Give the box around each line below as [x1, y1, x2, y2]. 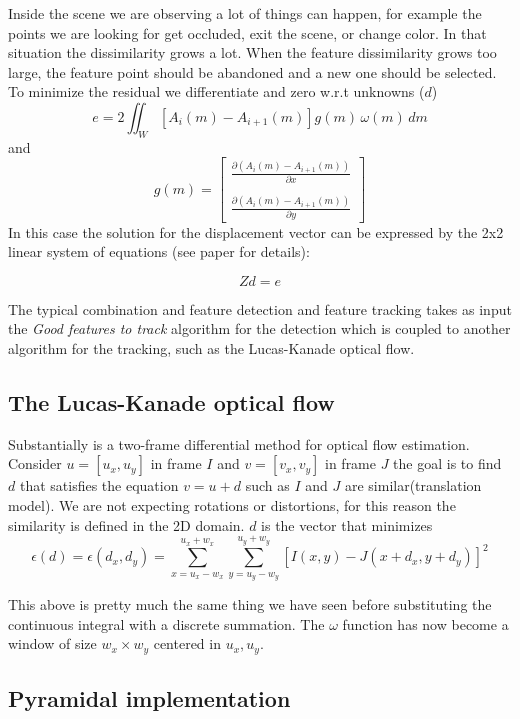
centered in [153, 633, 221, 654]
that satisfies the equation [19, 475, 179, 496]
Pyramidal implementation [8, 683, 291, 714]
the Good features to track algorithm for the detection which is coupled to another [8, 318, 511, 339]
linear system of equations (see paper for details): [8, 241, 310, 262]
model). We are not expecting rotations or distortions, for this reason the [8, 495, 456, 516]
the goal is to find [393, 453, 502, 474]
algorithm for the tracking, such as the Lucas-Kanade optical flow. [8, 338, 415, 359]
